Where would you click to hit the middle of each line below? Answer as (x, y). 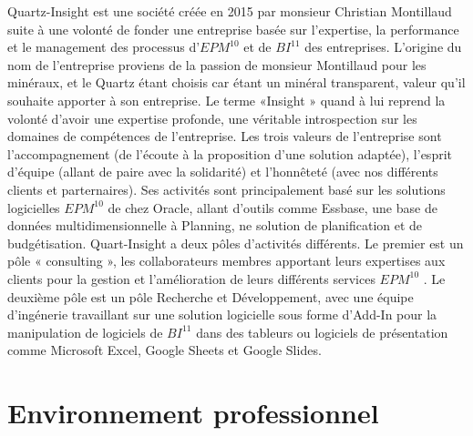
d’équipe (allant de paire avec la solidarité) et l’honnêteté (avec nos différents (223, 172)
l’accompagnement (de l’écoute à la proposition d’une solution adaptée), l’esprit (230, 153)
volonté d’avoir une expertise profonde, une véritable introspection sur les (212, 118)
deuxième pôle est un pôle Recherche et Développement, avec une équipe (211, 296)
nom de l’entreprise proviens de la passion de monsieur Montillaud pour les (217, 64)
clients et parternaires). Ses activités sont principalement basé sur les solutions (226, 189)
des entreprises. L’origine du (383, 47)
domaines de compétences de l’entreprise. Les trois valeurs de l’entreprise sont (225, 136)
